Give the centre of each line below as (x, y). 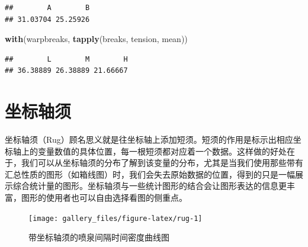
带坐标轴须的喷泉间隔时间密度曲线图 (99, 237)
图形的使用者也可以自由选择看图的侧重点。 (104, 198)
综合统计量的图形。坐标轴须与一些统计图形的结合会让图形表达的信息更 (150, 186)
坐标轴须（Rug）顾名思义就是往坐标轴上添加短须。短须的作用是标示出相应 (149, 139)
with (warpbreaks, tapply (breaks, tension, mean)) (96, 39)
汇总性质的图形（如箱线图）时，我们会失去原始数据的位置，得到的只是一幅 (150, 174)
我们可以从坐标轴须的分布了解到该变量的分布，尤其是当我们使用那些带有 (162, 163)
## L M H (66, 59)
